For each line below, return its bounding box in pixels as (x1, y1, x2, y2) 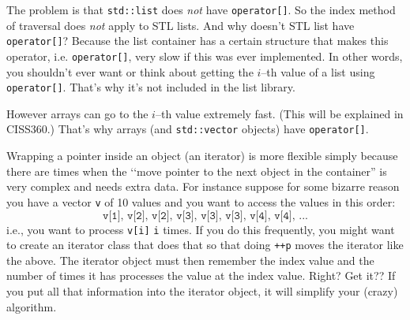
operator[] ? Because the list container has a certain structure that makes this (6, 32, 389, 49)
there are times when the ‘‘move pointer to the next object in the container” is (6, 162, 387, 179)
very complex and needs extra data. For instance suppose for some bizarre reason (6, 178, 400, 195)
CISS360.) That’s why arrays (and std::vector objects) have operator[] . (6, 121, 369, 137)
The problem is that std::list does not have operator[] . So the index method (6, 2, 396, 17)
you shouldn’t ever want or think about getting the (6, 63, 254, 80)
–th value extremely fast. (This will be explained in (155, 105, 404, 121)
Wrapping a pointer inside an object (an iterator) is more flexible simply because (6, 147, 398, 164)
